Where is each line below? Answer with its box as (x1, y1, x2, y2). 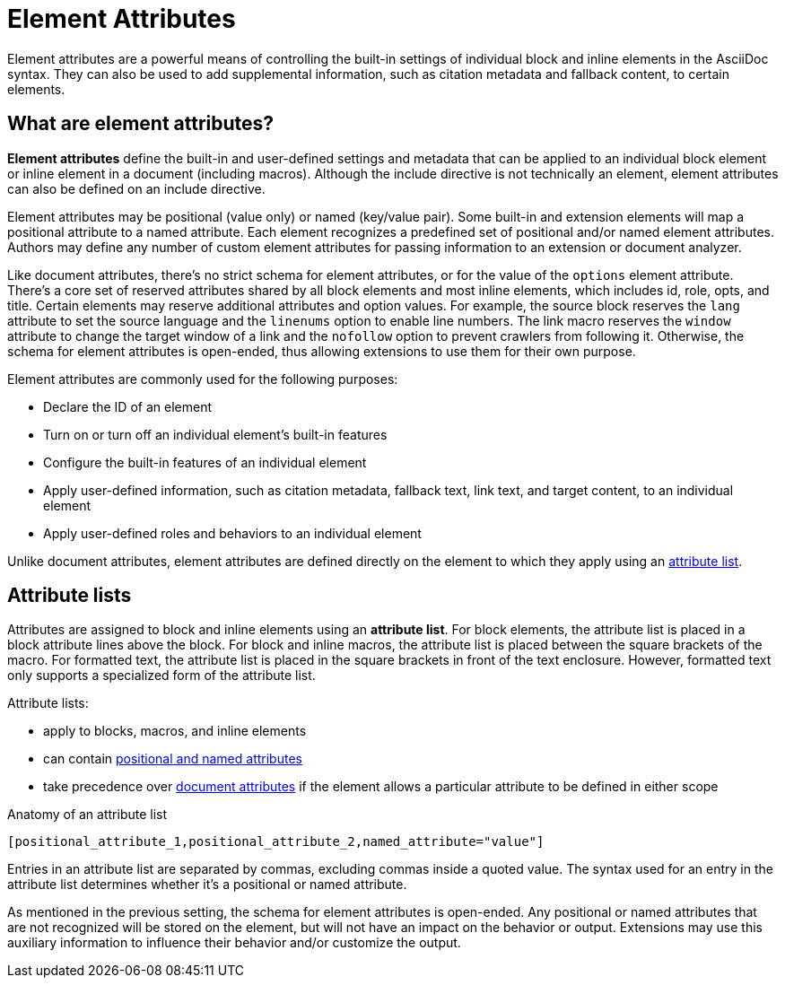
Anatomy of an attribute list (7, 806, 168, 823)
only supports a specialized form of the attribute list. (7, 667, 316, 684)
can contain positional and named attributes (43, 751, 302, 767)
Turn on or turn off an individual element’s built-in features (43, 426, 388, 442)
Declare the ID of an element (43, 398, 212, 414)
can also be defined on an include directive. (7, 180, 266, 196)
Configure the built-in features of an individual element (43, 454, 367, 470)
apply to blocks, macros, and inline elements (43, 723, 307, 739)
